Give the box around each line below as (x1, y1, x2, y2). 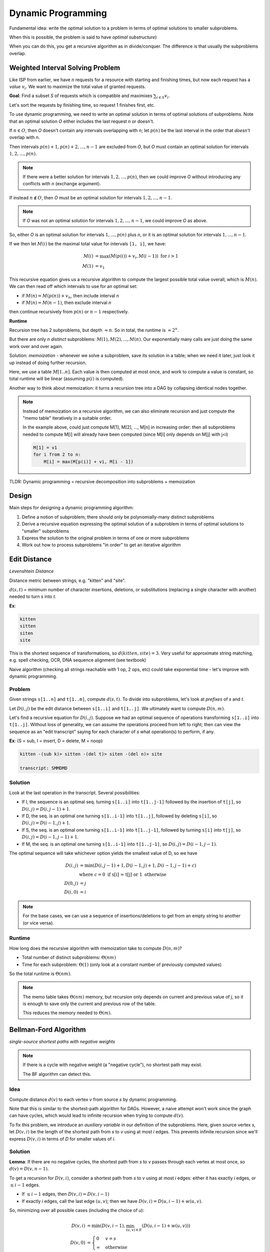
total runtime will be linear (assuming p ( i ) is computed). (9, 376, 124, 382)
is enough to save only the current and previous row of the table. (22, 1001, 156, 1007)
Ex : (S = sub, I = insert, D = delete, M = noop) (9, 738, 103, 744)
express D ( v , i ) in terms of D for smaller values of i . (9, 1136, 115, 1142)
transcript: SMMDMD (19, 765, 67, 771)
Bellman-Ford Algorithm (9, 1026, 86, 1034)
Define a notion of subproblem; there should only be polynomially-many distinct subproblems (21, 514, 214, 520)
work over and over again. (9, 343, 63, 349)
